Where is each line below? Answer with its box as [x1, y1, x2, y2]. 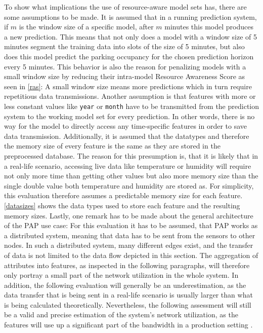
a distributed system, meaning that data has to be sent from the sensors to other [4, 230, 255, 240]
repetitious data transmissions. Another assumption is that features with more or [4, 91, 256, 101]
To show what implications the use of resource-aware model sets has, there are [4, 2, 247, 12]
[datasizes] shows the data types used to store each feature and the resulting [4, 200, 240, 210]
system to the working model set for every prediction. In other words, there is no [4, 110, 255, 121]
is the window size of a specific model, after [19, 21, 154, 32]
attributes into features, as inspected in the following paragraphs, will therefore [4, 260, 250, 270]
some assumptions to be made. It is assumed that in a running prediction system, [4, 11, 257, 22]
